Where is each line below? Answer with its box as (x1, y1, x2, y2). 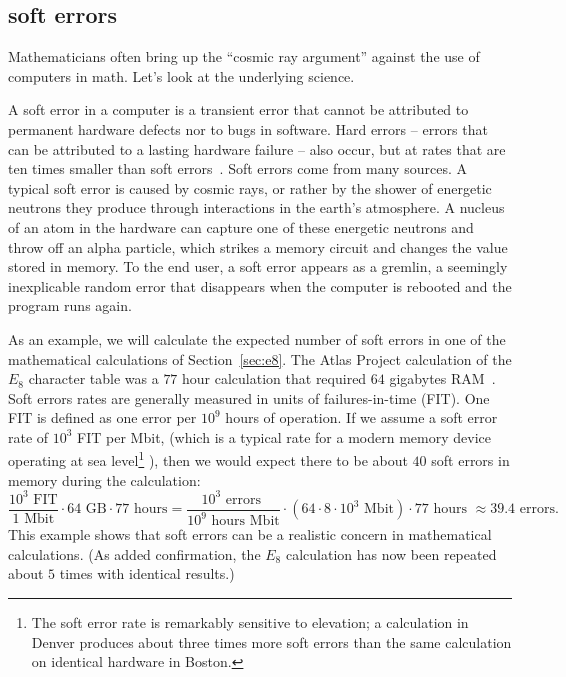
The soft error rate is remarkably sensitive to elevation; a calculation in (31, 612, 469, 633)
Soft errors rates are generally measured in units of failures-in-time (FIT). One (8, 387, 490, 408)
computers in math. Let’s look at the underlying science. (8, 65, 355, 86)
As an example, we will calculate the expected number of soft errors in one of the (8, 328, 506, 349)
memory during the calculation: (8, 469, 201, 490)
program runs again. (8, 295, 132, 316)
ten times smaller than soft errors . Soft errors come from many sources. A (8, 158, 467, 179)
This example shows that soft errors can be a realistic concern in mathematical (8, 524, 492, 545)
